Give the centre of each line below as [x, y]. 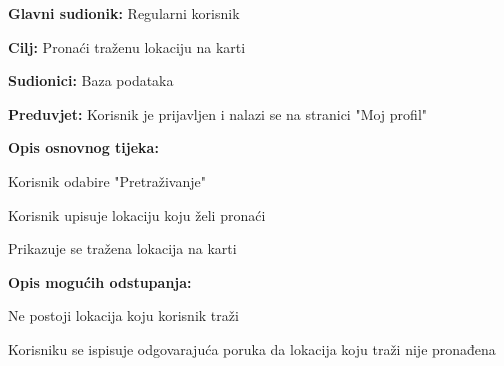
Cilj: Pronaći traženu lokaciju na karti [127, 46]
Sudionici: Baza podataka [91, 80]
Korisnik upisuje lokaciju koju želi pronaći [137, 214]
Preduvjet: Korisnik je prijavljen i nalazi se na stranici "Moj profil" [218, 113]
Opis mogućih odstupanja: [100, 281]
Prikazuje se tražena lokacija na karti [122, 248]
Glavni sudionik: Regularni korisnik [124, 13]
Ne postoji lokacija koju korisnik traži [123, 315]
